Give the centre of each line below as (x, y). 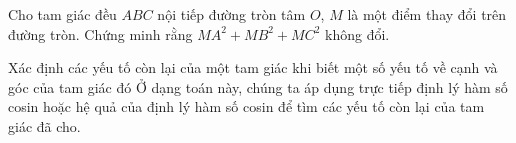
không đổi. (357, 33)
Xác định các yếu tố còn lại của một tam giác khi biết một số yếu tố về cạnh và (253, 67)
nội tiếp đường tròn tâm (231, 14)
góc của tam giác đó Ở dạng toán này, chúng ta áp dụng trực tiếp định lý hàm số (258, 86)
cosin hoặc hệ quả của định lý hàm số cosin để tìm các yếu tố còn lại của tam (246, 106)
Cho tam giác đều (62, 14)
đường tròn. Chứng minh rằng (100, 33)
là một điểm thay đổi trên (427, 14)
